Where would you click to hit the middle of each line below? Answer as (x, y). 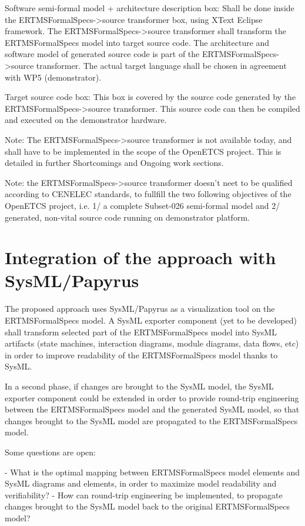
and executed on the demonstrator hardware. (86, 120)
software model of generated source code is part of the (102, 54)
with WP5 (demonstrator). (53, 77)
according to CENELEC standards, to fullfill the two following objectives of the (148, 194)
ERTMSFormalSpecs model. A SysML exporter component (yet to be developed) (151, 320)
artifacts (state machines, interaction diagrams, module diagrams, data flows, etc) (152, 343)
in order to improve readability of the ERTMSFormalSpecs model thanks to (141, 354)
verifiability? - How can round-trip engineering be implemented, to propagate (144, 495)
